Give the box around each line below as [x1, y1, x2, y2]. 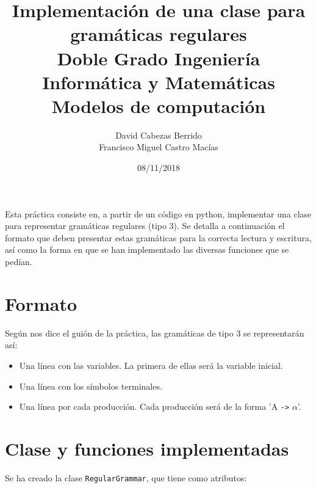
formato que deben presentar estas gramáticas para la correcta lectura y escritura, [5, 231, 312, 244]
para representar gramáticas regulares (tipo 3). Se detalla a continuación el [5, 219, 285, 232]
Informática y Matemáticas [42, 69, 275, 94]
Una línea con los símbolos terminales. [19, 379, 162, 392]
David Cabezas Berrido [115, 128, 202, 141]
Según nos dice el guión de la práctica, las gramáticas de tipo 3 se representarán [5, 326, 304, 339]
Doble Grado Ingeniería [57, 45, 260, 70]
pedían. [5, 255, 32, 268]
